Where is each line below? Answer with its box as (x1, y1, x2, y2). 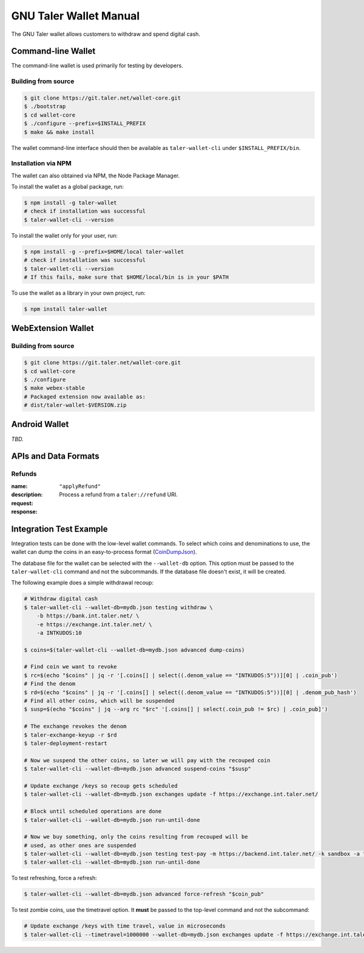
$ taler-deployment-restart (24, 740, 107, 746)
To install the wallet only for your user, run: (11, 231, 118, 239)
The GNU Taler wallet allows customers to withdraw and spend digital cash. (11, 30, 200, 38)
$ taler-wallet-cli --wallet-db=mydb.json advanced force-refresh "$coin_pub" (24, 890, 264, 898)
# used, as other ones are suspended (24, 842, 136, 849)
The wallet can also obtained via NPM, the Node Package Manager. (11, 172, 180, 179)
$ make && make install (24, 128, 95, 135)
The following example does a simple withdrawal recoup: (11, 579, 154, 586)
